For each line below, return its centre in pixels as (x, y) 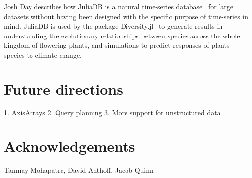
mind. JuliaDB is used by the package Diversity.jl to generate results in (113, 26)
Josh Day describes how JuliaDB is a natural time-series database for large (119, 6)
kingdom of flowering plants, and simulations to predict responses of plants (117, 45)
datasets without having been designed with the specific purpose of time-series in (126, 16)
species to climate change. (43, 54)
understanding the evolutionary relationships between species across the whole (122, 35)
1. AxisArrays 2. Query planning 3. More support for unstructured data (112, 112)
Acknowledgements (70, 146)
